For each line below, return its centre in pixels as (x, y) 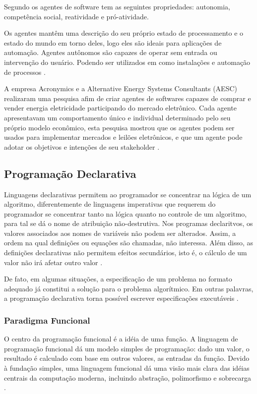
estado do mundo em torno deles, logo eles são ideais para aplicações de (113, 42)
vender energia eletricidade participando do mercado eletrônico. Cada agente (120, 108)
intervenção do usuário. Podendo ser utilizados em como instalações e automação (127, 62)
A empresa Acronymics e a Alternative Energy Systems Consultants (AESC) (121, 88)
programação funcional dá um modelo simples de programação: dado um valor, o (127, 348)
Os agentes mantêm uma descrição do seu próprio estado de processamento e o (124, 33)
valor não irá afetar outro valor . (53, 262)
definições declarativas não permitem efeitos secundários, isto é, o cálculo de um (126, 253)
